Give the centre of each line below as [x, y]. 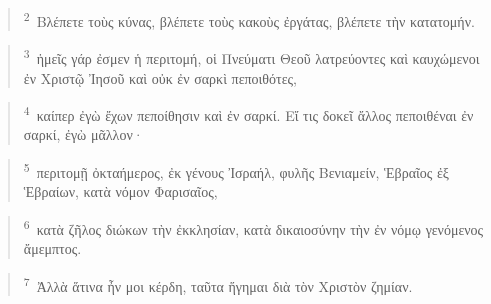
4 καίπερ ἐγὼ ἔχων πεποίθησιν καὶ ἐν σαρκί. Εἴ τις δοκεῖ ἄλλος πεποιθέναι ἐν [248, 113]
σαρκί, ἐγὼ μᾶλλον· [83, 134]
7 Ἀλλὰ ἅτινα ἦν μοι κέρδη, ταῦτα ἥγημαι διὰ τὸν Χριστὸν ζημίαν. [218, 284]
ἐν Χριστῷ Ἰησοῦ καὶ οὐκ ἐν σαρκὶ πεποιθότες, [160, 77]
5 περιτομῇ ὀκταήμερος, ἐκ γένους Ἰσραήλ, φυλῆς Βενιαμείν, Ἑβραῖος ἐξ [236, 170]
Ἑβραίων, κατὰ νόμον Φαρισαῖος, [120, 191]
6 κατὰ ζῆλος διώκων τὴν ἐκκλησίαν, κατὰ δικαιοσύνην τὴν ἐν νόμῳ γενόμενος [253, 227]
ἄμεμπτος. [52, 248]
